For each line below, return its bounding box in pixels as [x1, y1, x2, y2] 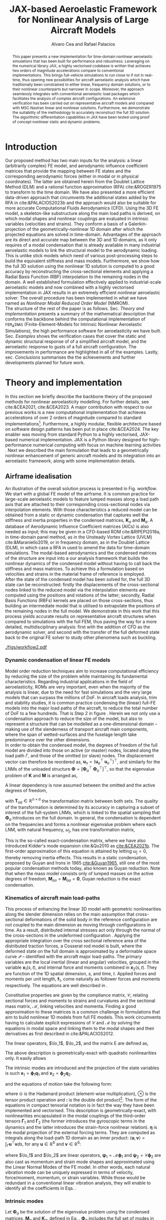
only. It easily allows [5, 1055, 46, 1061]
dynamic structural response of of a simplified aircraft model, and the [5, 338, 147, 344]
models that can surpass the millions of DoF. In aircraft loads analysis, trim [5, 694, 157, 700]
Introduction [5, 141, 57, 152]
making [5, 726, 21, 732]
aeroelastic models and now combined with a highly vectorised [5, 285, 134, 291]
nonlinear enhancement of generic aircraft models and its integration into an [5, 452, 161, 458]
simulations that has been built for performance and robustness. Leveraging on [12, 58, 150, 64]
